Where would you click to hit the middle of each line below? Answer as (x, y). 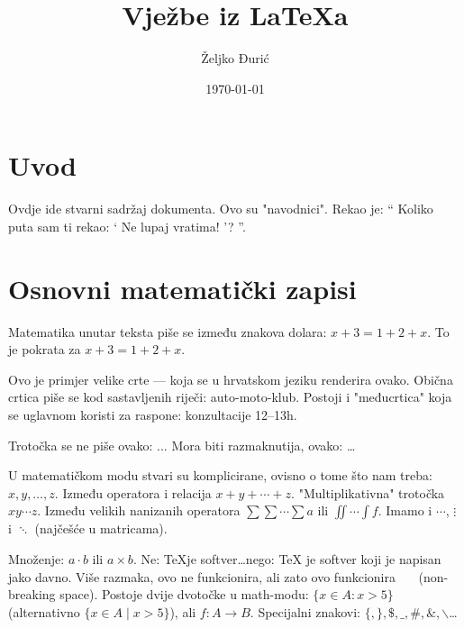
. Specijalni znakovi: (305, 611)
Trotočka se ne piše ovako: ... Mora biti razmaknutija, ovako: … (182, 445)
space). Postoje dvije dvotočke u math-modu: (184, 594)
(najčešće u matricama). (101, 528)
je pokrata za (45, 349)
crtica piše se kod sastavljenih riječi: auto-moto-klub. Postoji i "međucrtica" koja (230, 397)
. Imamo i (405, 510)
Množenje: (36, 558)
